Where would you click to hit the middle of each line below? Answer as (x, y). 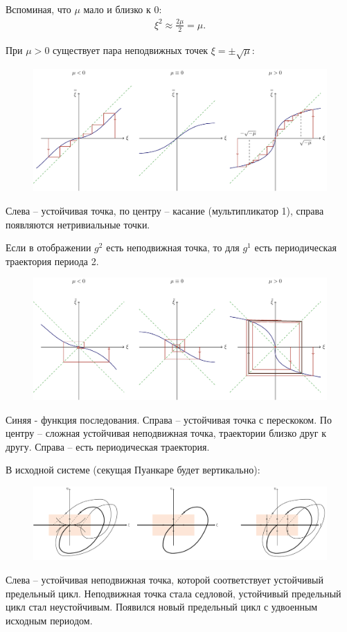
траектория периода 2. (52, 261)
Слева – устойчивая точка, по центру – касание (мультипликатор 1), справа (165, 210)
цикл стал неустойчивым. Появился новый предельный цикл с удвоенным (162, 607)
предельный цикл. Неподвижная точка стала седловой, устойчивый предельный (173, 593)
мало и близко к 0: (123, 9)
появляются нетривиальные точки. (78, 224)
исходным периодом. (49, 620)
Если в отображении (48, 247)
